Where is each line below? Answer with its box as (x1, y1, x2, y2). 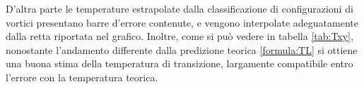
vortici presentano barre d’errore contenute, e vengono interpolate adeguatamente (6, 15, 358, 29)
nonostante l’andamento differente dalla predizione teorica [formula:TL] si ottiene (6, 42, 358, 57)
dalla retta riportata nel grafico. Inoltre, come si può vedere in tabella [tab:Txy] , (6, 29, 353, 43)
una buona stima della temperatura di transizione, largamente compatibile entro (6, 56, 353, 71)
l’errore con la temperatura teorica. (6, 69, 158, 84)
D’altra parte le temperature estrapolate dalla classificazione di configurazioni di (6, 1, 353, 15)
